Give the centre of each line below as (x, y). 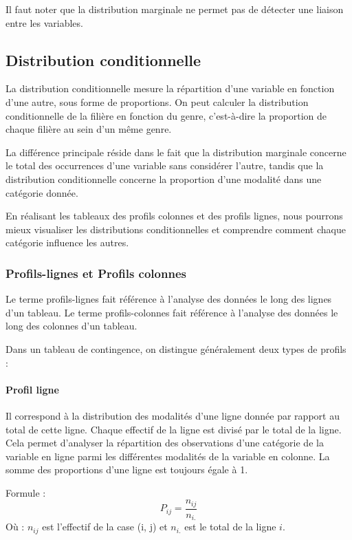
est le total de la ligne (230, 527)
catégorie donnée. (42, 192)
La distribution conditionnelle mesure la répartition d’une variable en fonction (170, 88)
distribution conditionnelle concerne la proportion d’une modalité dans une (164, 179)
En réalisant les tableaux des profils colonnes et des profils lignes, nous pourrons (174, 216)
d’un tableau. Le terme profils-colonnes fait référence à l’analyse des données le (172, 312)
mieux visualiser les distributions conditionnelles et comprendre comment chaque (176, 229)
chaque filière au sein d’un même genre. (89, 129)
